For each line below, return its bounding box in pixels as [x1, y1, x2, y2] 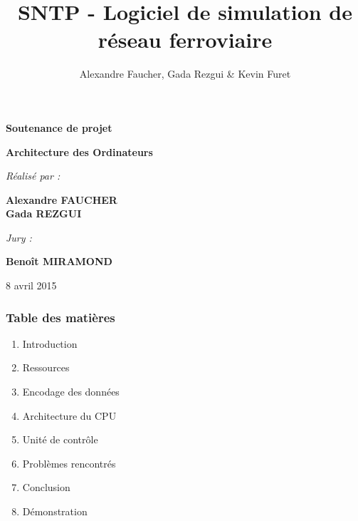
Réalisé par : [6, 168, 60, 183]
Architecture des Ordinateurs [6, 144, 153, 159]
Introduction [22, 336, 78, 351]
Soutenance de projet [6, 120, 112, 135]
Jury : [6, 229, 32, 244]
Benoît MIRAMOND [6, 254, 112, 269]
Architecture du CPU [22, 408, 117, 423]
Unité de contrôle [22, 432, 98, 447]
